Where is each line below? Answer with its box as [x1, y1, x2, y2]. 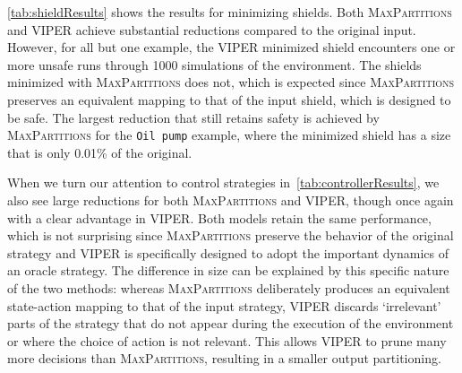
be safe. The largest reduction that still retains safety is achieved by [7, 108, 380, 126]
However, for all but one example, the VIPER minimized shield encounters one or [7, 38, 456, 56]
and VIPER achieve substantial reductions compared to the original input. [7, 20, 416, 39]
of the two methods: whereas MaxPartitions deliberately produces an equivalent [7, 278, 450, 297]
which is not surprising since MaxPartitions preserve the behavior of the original [7, 226, 454, 245]
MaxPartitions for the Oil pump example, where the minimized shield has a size [7, 126, 451, 144]
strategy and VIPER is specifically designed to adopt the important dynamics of [7, 243, 449, 262]
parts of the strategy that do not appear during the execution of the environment [7, 314, 454, 333]
